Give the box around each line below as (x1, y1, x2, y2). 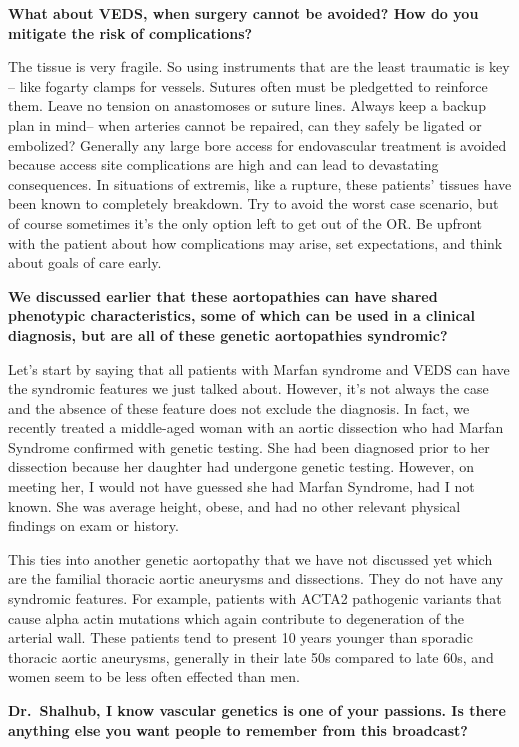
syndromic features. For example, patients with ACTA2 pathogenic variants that (8, 588, 502, 609)
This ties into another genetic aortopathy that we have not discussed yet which (8, 548, 493, 569)
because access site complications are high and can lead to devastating (8, 154, 439, 175)
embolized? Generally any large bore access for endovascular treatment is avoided (8, 134, 507, 155)
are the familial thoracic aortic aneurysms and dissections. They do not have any (8, 568, 504, 589)
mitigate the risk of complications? (8, 22, 253, 43)
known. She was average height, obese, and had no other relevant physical (8, 495, 461, 516)
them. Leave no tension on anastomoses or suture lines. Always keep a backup (8, 95, 486, 116)
